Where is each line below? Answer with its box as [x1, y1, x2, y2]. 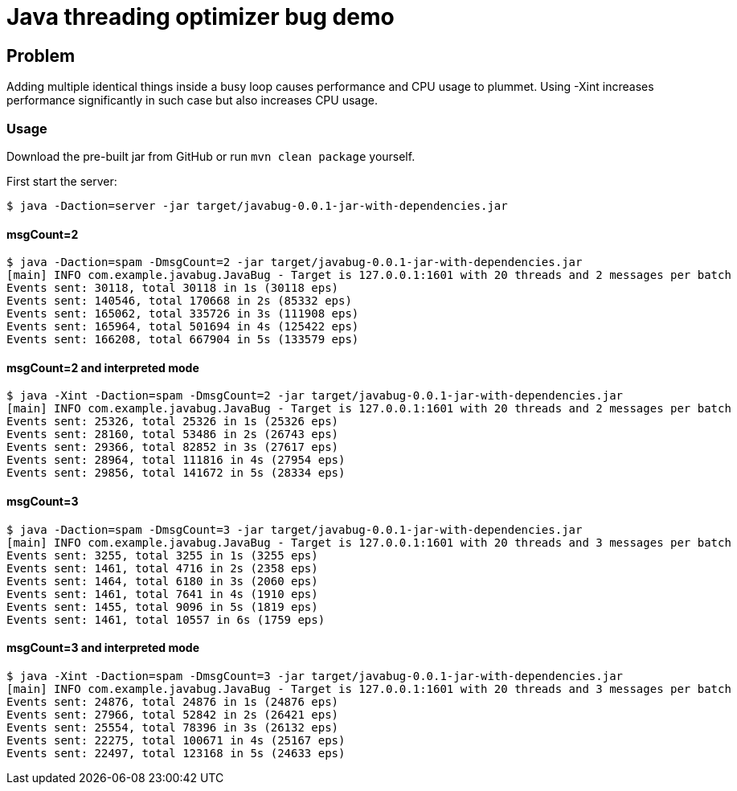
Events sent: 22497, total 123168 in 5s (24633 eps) [6, 746, 346, 760]
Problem [6, 45, 76, 66]
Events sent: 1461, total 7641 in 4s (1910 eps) [6, 587, 318, 600]
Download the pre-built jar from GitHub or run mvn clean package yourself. [6, 149, 416, 163]
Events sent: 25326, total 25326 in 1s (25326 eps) [6, 415, 339, 428]
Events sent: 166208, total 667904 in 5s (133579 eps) [6, 333, 359, 346]
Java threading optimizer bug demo [6, 3, 395, 31]
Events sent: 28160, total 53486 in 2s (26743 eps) [6, 428, 339, 441]
